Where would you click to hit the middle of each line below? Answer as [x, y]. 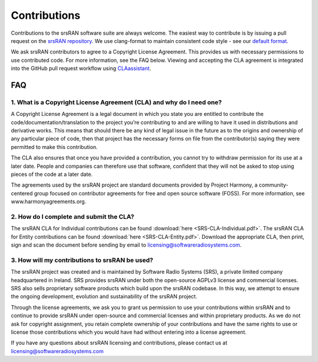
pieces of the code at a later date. [52, 174]
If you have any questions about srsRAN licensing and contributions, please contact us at [119, 343]
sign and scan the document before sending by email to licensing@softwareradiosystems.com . [126, 245]
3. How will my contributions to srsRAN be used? [82, 260]
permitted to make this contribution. [54, 147]
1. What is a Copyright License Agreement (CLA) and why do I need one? [116, 102]
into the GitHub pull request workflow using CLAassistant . [81, 68]
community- [274, 185]
